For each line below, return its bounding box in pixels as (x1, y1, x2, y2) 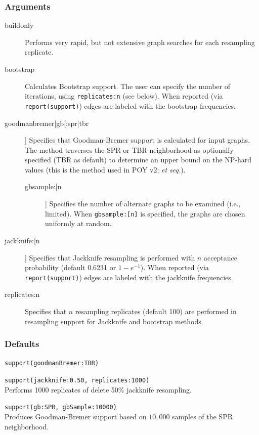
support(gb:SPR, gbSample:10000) (5, 404, 117, 411)
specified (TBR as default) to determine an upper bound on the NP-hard (25, 154, 252, 165)
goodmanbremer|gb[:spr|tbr (5, 117, 89, 128)
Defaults (5, 337, 39, 350)
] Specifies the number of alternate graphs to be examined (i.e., (45, 198, 241, 209)
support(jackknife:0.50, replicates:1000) (5, 377, 150, 384)
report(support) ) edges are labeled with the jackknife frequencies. (25, 272, 233, 282)
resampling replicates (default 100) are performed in (75, 306, 237, 316)
